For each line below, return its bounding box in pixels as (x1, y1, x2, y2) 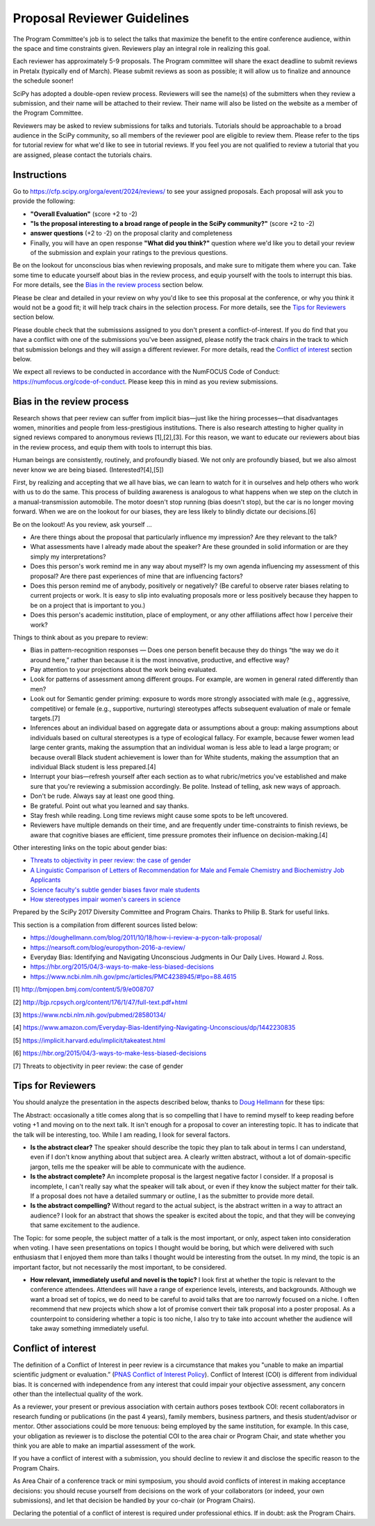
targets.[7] (30, 714, 60, 723)
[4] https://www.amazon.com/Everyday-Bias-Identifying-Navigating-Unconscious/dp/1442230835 (12, 1024, 296, 1032)
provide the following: (12, 197, 76, 205)
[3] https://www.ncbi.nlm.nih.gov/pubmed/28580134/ (12, 1010, 166, 1019)
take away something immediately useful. (30, 1324, 149, 1333)
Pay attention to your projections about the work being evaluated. (30, 666, 218, 674)
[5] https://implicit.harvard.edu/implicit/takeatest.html (12, 1036, 166, 1044)
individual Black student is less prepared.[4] (30, 762, 156, 771)
